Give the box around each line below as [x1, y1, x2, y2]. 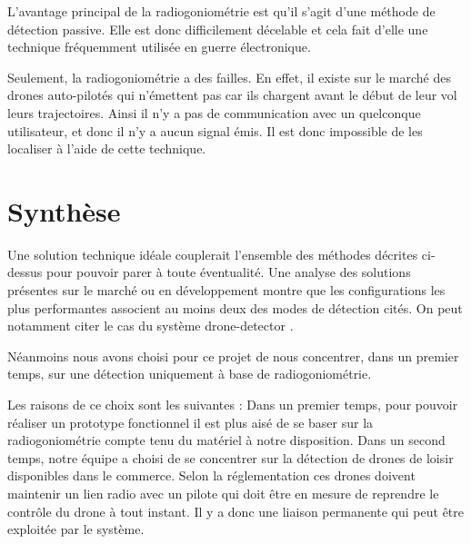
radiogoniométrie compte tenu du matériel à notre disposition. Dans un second [7, 430, 446, 450]
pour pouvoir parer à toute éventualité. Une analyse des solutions [45, 262, 411, 282]
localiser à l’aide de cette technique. [7, 139, 206, 158]
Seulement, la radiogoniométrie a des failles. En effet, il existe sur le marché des [7, 67, 451, 86]
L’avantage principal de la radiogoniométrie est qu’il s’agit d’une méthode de [7, 2, 436, 20]
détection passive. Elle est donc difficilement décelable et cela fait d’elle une [7, 19, 428, 38]
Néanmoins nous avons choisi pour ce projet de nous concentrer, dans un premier [7, 346, 459, 365]
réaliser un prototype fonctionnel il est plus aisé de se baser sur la [7, 412, 374, 431]
